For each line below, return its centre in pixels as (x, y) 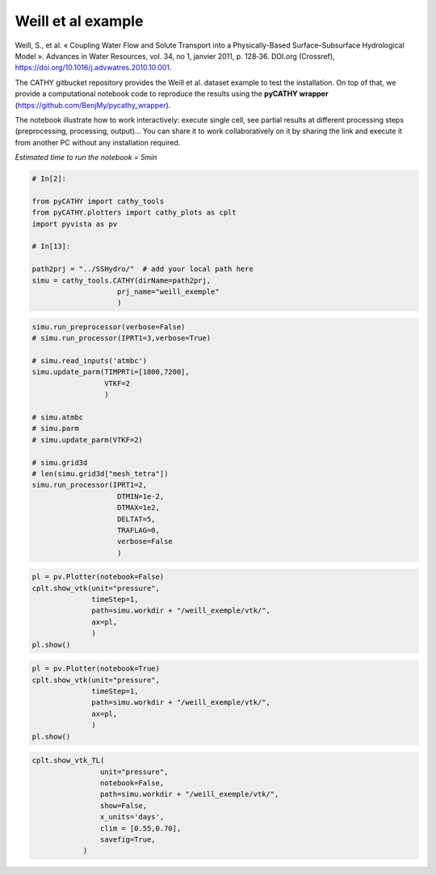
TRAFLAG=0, (139, 530)
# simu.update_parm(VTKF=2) (87, 440)
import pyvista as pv (75, 224)
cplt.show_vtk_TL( (68, 760)
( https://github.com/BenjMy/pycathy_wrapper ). (93, 105)
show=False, (124, 806)
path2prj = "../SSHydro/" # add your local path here (143, 269)
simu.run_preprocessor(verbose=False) (109, 327)
